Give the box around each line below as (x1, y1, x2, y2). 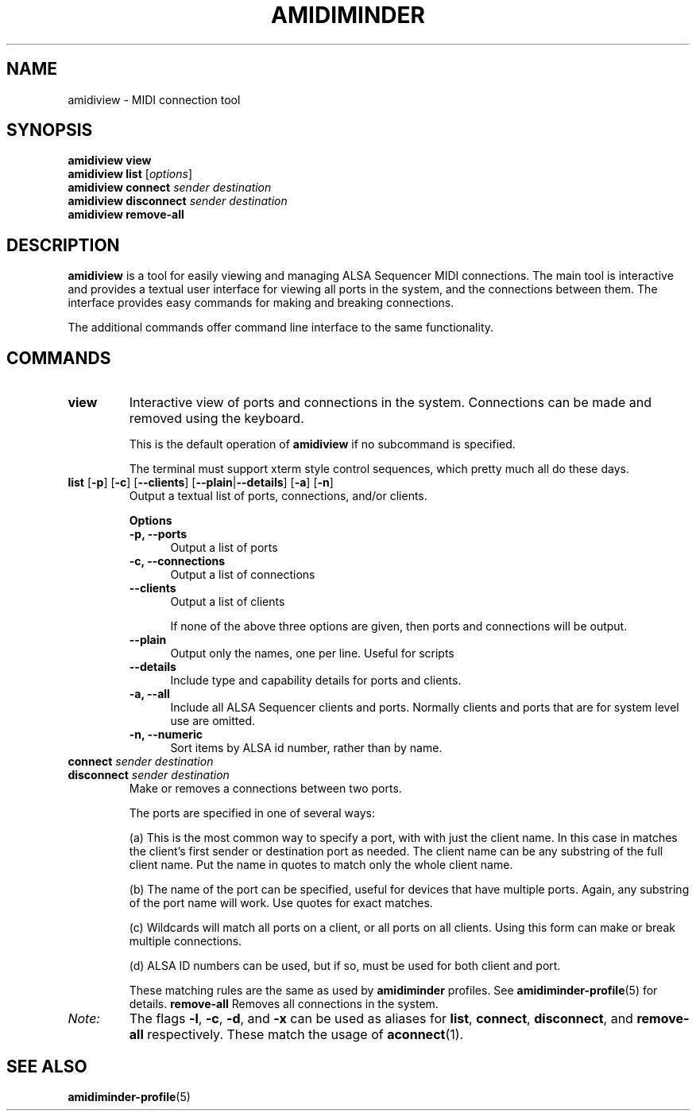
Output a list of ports (170, 541, 278, 555)
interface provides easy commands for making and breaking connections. (68, 296, 454, 310)
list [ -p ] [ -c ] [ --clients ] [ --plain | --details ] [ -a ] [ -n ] (68, 475, 334, 490)
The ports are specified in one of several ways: (129, 806, 375, 820)
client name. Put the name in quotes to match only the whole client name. (129, 858, 513, 872)
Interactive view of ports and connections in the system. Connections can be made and (129, 394, 652, 411)
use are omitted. (170, 714, 255, 728)
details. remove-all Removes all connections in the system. (129, 997, 439, 1011)
